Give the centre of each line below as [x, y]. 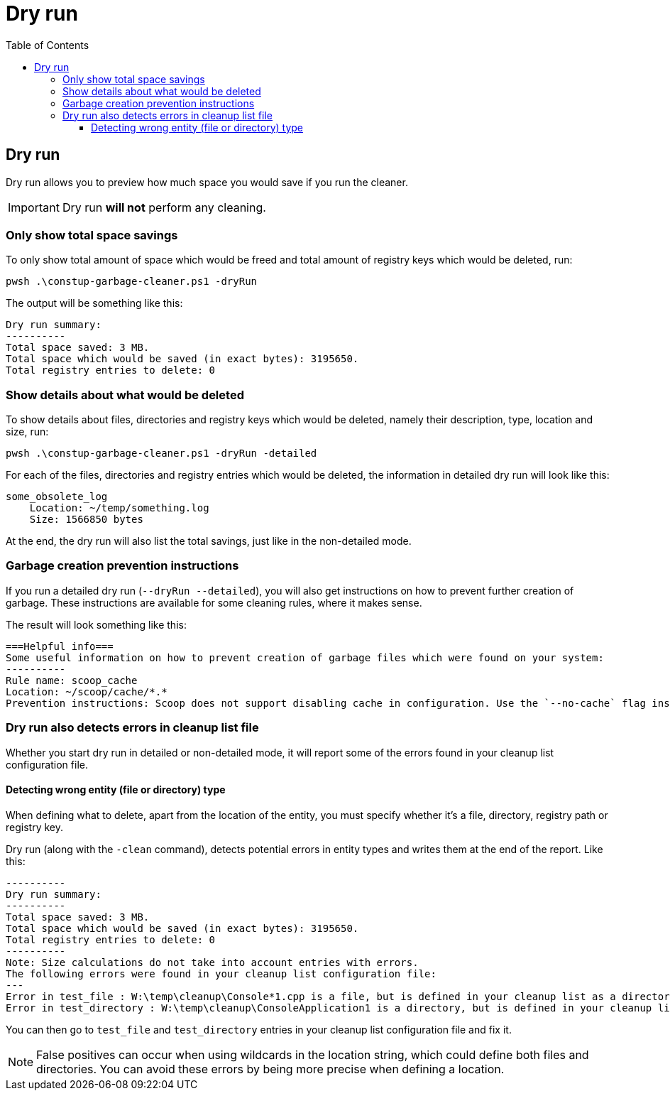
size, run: [27, 432]
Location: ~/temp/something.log [119, 508]
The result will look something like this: [96, 624]
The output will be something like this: [94, 303]
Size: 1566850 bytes [86, 520]
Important [34, 207]
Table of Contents [48, 45]
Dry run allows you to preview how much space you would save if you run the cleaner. [207, 182]
